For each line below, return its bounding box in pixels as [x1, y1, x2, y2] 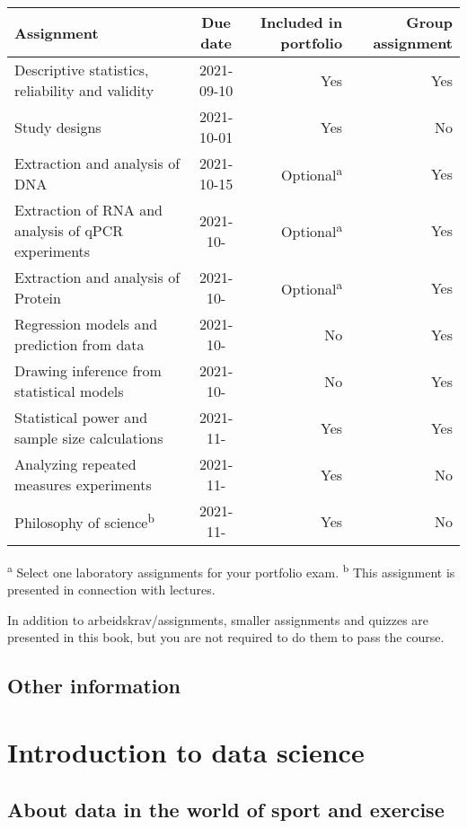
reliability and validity [14, 80, 154, 101]
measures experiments [14, 474, 152, 495]
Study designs [14, 116, 101, 137]
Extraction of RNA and [14, 199, 163, 220]
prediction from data [14, 334, 145, 355]
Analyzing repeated [14, 454, 137, 474]
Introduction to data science [7, 734, 365, 770]
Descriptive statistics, [14, 59, 149, 80]
